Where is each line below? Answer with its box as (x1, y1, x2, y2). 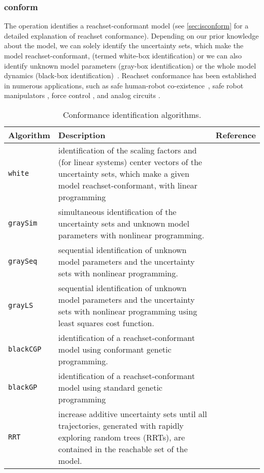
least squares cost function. (58, 317, 154, 329)
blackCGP (8, 345, 42, 354)
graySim (8, 219, 38, 228)
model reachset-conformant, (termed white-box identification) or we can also (4, 50, 242, 60)
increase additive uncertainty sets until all (58, 407, 207, 420)
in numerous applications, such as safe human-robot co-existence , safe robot (4, 80, 244, 90)
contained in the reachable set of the (58, 443, 188, 455)
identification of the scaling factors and (58, 144, 197, 156)
